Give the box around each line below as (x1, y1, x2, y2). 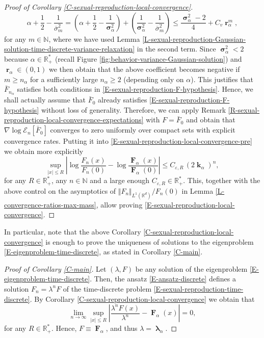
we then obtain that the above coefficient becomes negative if (48, 64, 240, 74)
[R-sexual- (228, 104, 260, 115)
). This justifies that (191, 73, 253, 84)
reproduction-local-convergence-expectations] (4, 114, 144, 125)
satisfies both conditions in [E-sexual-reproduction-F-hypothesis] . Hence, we (17, 84, 253, 94)
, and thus (105, 323, 138, 333)
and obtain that (186, 114, 235, 125)
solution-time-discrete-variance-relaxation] (4, 43, 135, 54)
